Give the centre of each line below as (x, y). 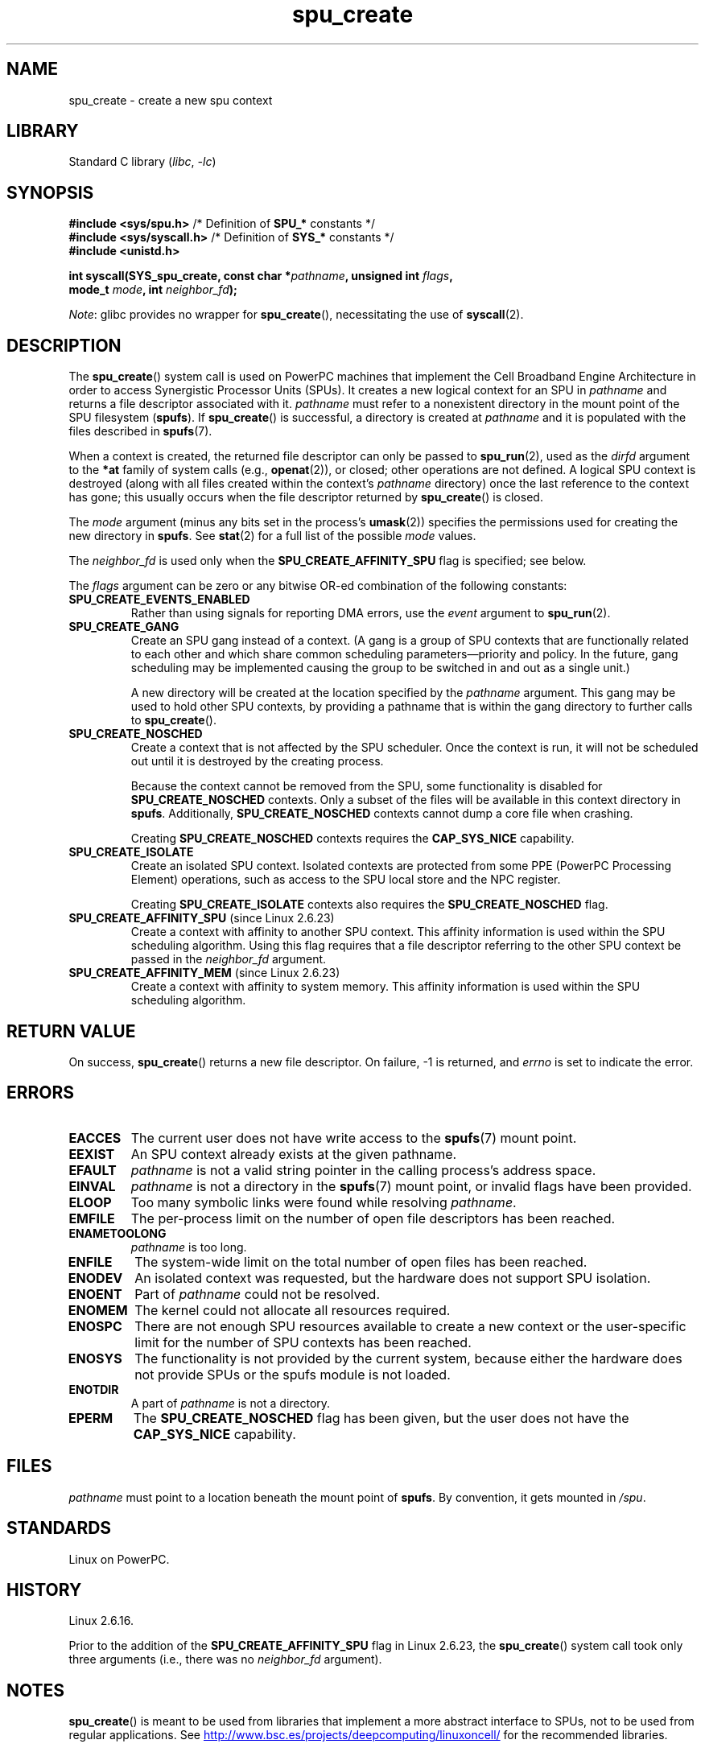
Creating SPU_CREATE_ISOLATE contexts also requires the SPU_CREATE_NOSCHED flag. (369, 905)
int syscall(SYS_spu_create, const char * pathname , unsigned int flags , (261, 276)
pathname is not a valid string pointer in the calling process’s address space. (363, 1170)
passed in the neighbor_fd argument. (229, 959)
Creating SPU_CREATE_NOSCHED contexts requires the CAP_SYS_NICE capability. (352, 839)
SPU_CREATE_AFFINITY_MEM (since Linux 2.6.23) (204, 973)
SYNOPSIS (50, 192)
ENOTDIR (94, 1389)
